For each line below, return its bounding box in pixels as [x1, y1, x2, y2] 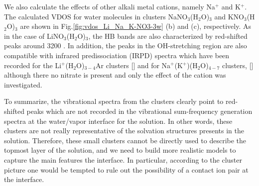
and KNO [214, 11, 244, 21]
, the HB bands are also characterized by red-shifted [88, 30, 248, 41]
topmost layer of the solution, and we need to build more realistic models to [4, 145, 236, 155]
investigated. [4, 79, 42, 90]
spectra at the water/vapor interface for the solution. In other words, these [4, 115, 233, 126]
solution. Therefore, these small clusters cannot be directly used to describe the [4, 135, 247, 145]
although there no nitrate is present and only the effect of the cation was [4, 70, 226, 80]
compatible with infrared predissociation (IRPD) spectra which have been [4, 50, 230, 60]
